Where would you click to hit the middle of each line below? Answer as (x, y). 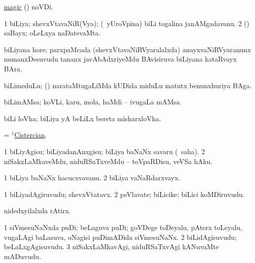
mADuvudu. (23, 256)
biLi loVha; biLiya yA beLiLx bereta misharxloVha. (83, 118)
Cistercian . (31, 135)
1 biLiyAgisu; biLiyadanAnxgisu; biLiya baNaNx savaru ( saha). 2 (105, 151)
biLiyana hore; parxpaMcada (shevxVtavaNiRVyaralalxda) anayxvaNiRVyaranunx (127, 49)
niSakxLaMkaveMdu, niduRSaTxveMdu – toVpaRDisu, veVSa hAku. (108, 161)
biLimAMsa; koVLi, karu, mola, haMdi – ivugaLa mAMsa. (93, 102)
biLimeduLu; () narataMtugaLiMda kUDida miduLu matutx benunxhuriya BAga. (128, 85)
